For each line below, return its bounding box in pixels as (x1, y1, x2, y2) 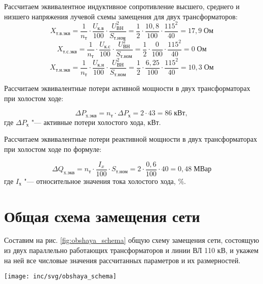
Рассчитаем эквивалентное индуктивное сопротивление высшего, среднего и (4, 1, 240, 11)
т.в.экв (56, 30, 70, 36)
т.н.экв (55, 67, 70, 73)
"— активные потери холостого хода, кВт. (31, 116, 161, 127)
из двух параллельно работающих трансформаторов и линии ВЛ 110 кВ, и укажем (4, 245, 259, 256)
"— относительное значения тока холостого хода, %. (24, 175, 186, 186)
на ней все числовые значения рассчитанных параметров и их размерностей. (4, 255, 241, 265)
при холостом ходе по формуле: (4, 144, 102, 154)
